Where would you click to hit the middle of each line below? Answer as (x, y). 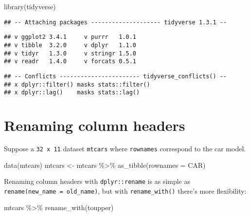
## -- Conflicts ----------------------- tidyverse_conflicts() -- (116, 76)
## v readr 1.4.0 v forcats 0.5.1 (70, 62)
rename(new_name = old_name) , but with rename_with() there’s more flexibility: (125, 190)
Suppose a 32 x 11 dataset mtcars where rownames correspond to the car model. (125, 148)
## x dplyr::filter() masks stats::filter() (77, 84)
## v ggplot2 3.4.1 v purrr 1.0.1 (70, 37)
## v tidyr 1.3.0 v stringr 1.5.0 (70, 53)
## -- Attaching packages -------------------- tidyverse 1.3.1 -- (116, 22)
